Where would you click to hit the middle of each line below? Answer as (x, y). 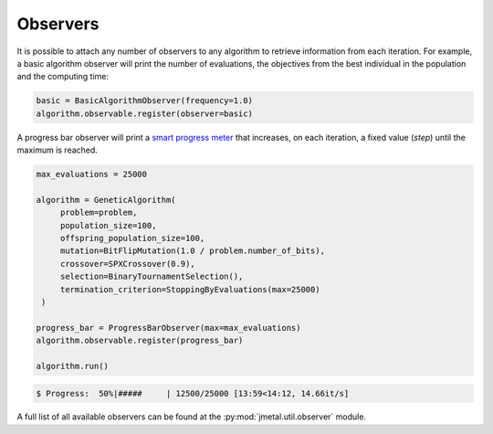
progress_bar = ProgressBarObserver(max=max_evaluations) (168, 328)
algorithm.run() (73, 366)
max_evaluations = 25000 (92, 175)
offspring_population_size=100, (132, 238)
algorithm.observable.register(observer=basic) (144, 113)
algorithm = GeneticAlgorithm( (106, 200)
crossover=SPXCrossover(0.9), (127, 264)
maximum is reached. (57, 150)
